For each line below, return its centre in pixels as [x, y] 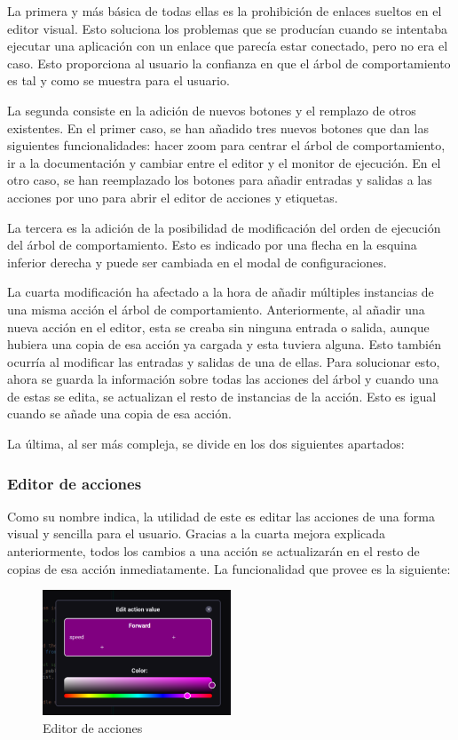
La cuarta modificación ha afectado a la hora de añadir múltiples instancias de [221, 292]
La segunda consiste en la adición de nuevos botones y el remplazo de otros [212, 110]
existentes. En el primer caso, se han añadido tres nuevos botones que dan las [218, 127]
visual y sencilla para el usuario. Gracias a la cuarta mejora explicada [197, 533]
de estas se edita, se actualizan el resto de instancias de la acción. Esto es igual [222, 396]
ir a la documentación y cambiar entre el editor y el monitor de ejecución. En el [224, 162]
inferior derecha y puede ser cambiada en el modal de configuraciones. [197, 262]
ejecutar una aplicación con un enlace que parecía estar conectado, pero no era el [228, 46]
